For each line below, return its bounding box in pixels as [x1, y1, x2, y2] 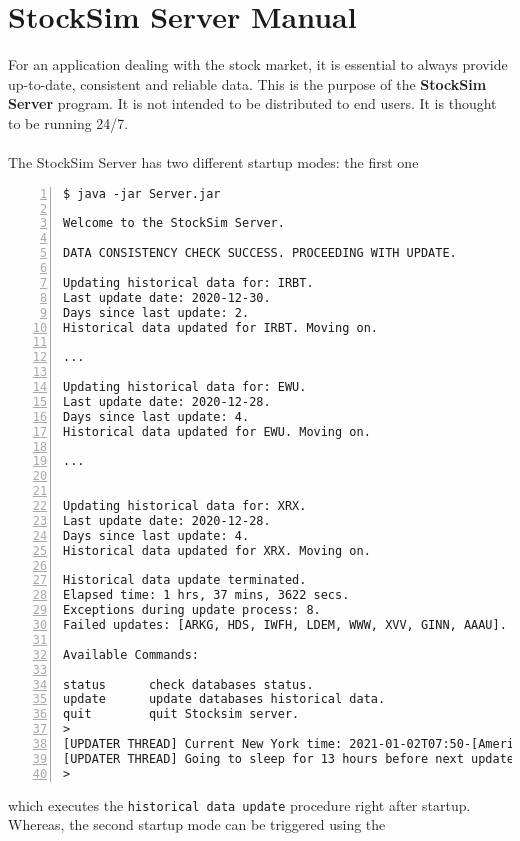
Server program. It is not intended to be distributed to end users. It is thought [8, 93, 497, 114]
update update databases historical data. [63, 692, 386, 707]
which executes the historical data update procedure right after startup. [8, 794, 471, 815]
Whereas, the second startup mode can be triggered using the [8, 814, 386, 835]
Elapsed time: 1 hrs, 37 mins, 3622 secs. [63, 588, 350, 603]
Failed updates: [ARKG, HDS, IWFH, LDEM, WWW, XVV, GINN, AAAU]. [63, 618, 507, 633]
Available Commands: [63, 647, 200, 662]
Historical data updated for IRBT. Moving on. [63, 320, 378, 335]
